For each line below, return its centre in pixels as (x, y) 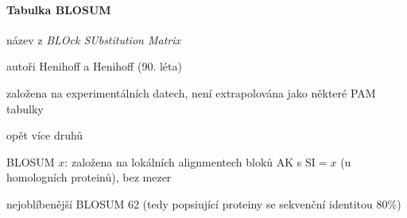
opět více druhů (45, 135)
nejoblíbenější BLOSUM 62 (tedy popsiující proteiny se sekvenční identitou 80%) (204, 203)
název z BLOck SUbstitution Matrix (94, 39)
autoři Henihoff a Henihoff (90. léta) (94, 66)
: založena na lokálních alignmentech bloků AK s (183, 161)
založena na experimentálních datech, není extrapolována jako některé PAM (191, 92)
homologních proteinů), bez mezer (89, 177)
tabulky (25, 108)
